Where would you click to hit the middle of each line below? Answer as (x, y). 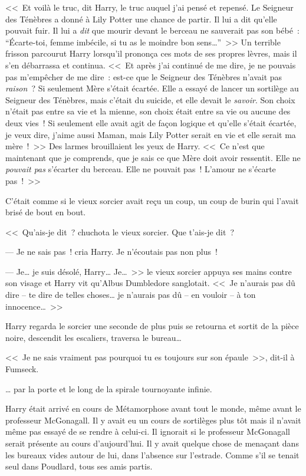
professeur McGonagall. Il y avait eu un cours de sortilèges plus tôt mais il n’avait (153, 420)
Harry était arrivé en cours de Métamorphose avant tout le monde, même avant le (153, 408)
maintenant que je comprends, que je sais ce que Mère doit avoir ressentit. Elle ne (153, 157)
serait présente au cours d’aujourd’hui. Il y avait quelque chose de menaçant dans (152, 443)
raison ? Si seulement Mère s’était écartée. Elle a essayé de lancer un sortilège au (152, 88)
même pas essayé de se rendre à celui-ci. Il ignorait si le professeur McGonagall (148, 431)
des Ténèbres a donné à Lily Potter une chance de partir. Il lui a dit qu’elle (141, 19)
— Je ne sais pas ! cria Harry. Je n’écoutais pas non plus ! (111, 252)
